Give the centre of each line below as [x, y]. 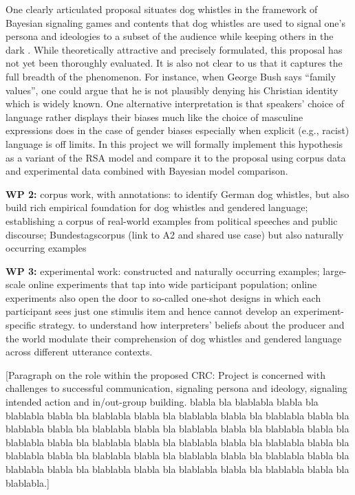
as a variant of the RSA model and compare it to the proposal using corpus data [176, 157]
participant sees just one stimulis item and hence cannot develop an [148, 311]
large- [335, 271]
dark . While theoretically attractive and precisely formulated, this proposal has [174, 49]
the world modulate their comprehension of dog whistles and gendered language [174, 338]
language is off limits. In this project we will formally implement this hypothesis [174, 143]
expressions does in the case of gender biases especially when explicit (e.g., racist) [177, 130]
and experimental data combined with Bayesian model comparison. [147, 171]
